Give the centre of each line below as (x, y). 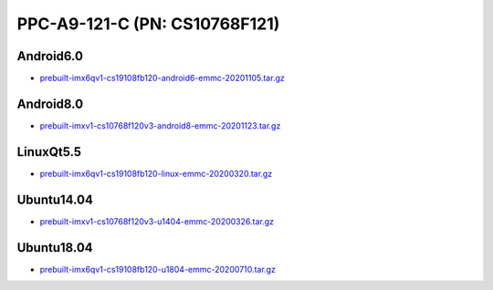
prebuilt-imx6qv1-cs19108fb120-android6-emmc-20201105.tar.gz (162, 78)
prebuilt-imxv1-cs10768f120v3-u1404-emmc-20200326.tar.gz (157, 221)
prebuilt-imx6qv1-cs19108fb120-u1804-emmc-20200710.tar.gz (157, 269)
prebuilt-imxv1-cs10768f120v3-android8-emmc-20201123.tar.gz (160, 125)
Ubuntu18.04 (55, 248)
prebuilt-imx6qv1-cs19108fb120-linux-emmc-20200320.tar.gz (156, 173)
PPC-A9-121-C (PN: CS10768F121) (148, 24)
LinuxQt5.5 (49, 152)
